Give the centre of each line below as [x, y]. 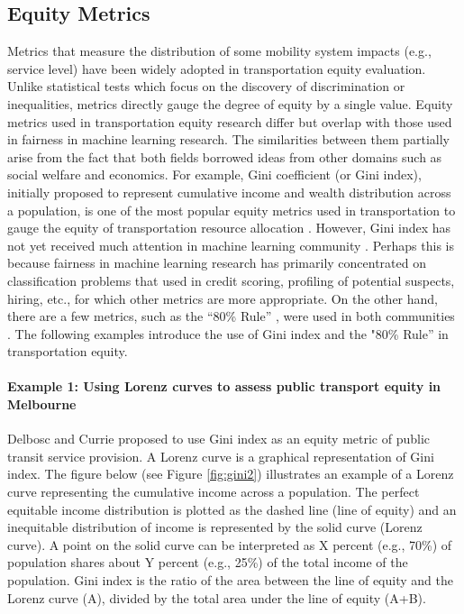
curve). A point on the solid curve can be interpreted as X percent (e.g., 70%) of [230, 544]
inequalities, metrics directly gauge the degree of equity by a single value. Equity [230, 103]
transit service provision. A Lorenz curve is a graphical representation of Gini [221, 456]
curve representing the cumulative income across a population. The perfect [214, 492]
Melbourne [42, 404]
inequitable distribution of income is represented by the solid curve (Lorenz [215, 527]
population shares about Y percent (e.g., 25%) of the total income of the [208, 562]
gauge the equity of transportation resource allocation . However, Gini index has [229, 228]
